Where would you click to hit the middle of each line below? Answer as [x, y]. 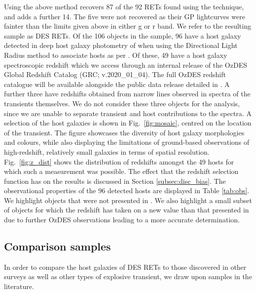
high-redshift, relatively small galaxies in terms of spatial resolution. [107, 151]
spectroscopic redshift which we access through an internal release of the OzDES [126, 64]
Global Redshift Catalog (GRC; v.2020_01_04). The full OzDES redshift [115, 74]
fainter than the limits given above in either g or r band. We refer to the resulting [128, 26]
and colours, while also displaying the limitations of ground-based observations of [127, 142]
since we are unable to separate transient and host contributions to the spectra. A [128, 113]
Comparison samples [57, 246]
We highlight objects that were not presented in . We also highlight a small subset [128, 200]
